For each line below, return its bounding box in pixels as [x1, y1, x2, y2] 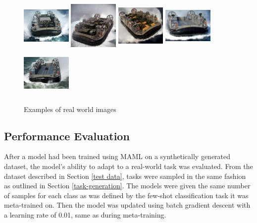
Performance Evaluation [4, 128, 130, 143]
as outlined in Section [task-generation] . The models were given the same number [4, 180, 251, 191]
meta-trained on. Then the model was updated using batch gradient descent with [4, 200, 251, 210]
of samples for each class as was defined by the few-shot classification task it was [4, 190, 249, 200]
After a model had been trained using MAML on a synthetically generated [4, 151, 231, 162]
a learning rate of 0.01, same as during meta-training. [4, 209, 166, 220]
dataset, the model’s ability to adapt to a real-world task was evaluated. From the [4, 161, 253, 171]
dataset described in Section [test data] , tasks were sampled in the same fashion [4, 170, 246, 181]
